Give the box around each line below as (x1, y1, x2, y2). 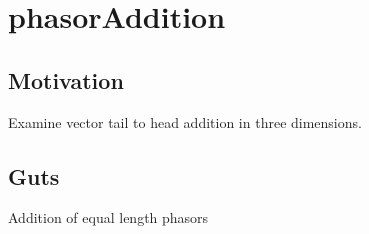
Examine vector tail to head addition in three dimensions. (8, 111, 362, 132)
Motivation (8, 64, 124, 95)
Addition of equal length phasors (8, 207, 209, 228)
